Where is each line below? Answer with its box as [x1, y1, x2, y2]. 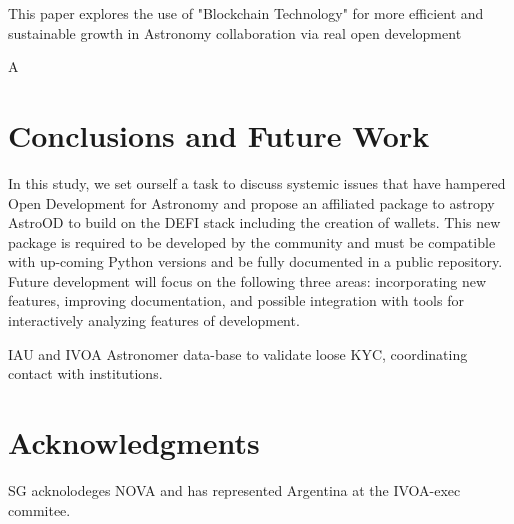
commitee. [8, 499, 71, 520]
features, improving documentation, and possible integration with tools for [8, 290, 464, 311]
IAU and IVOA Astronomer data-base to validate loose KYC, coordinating [8, 343, 468, 364]
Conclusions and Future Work [8, 114, 430, 155]
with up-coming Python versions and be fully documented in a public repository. [8, 251, 503, 272]
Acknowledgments [8, 422, 260, 463]
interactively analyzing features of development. [8, 310, 300, 331]
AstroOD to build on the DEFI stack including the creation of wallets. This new [8, 212, 501, 233]
